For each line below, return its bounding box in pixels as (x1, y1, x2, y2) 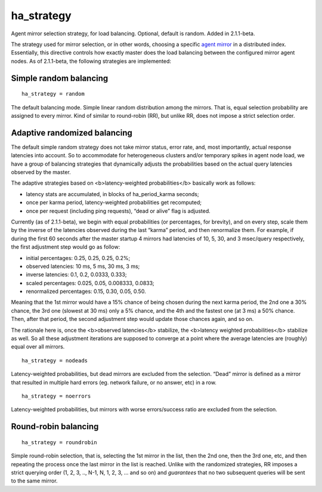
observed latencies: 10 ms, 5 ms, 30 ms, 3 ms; (26, 262, 140, 270)
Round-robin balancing (11, 421, 99, 432)
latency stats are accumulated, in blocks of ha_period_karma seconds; (26, 190, 199, 197)
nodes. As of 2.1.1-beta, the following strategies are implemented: (11, 57, 172, 65)
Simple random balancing (11, 73, 109, 83)
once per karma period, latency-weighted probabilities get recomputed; (26, 199, 202, 206)
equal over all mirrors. (11, 343, 65, 350)
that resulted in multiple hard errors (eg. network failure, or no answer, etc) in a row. (11, 378, 217, 386)
